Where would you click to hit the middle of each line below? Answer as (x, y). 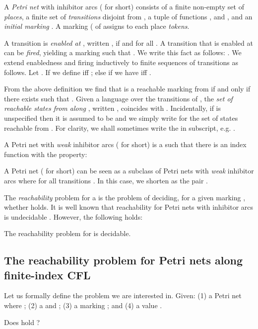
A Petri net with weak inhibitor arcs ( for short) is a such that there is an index (125, 144)
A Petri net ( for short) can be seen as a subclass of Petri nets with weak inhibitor (129, 171)
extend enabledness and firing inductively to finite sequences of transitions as (121, 62)
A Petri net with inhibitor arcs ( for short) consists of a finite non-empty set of (124, 6)
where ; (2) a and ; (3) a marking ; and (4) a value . (83, 305)
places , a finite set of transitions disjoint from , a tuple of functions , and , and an (128, 16)
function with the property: (46, 154)
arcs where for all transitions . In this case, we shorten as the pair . (106, 180)
